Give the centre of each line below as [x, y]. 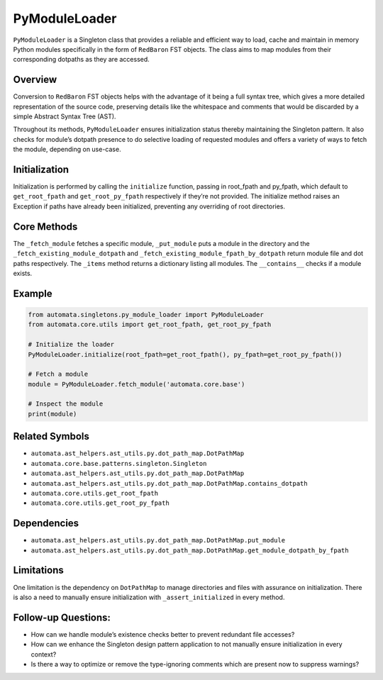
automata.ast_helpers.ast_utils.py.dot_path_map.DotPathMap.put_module [158, 540]
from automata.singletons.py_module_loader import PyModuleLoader [146, 314]
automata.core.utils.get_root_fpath [95, 493]
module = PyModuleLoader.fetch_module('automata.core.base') [137, 384]
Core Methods [45, 227]
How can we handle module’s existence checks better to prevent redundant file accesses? [163, 634]
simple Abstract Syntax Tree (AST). [65, 116]
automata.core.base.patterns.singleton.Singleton [119, 463]
